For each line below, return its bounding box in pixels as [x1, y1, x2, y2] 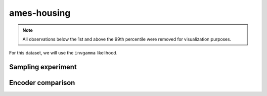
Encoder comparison [9, 79, 75, 87]
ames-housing [9, 7, 71, 18]
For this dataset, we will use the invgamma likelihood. [9, 50, 118, 56]
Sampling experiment [9, 63, 77, 71]
